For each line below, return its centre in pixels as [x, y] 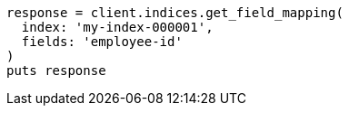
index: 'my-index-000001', [117, 27]
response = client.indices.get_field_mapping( [175, 13]
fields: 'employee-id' [102, 42]
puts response [56, 71]
